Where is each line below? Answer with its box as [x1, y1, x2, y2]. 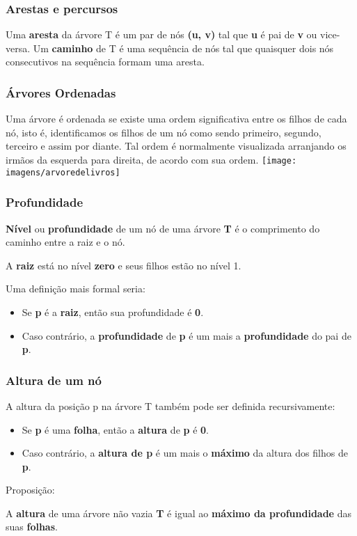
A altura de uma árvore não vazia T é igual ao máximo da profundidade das [6, 505, 351, 520]
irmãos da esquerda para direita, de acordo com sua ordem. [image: [6, 152, 297, 166]
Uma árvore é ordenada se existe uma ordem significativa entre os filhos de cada [6, 111, 347, 126]
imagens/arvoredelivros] [6, 167, 120, 178]
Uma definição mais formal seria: [6, 281, 145, 296]
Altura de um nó [6, 371, 102, 388]
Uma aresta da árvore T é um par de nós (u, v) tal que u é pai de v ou [6, 27, 317, 42]
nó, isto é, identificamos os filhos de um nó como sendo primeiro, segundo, [6, 125, 322, 139]
